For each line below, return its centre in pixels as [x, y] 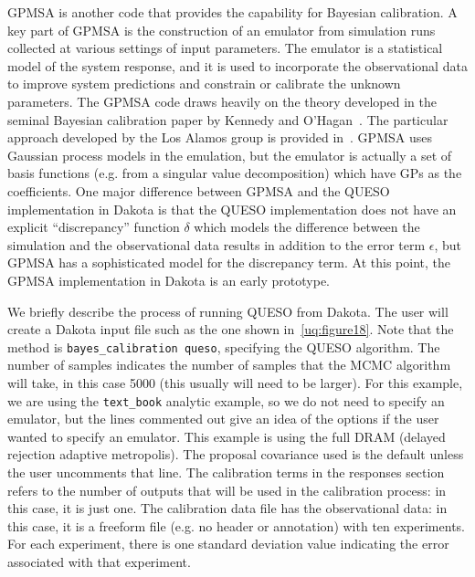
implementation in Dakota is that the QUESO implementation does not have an [232, 209]
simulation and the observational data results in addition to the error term [216, 244]
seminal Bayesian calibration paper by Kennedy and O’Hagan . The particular [228, 119]
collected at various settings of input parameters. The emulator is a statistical [225, 48]
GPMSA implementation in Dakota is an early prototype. [169, 280]
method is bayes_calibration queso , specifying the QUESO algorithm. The [224, 346]
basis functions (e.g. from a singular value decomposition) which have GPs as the [235, 173]
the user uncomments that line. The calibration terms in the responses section [226, 472]
